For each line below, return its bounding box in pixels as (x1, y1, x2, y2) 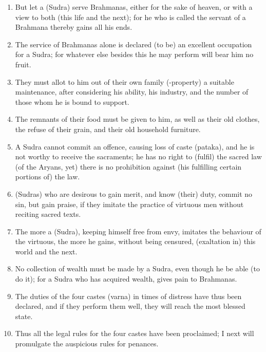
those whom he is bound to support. (15, 96, 129, 107)
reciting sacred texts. (15, 209, 81, 219)
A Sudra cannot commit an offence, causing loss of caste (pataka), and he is (15, 141, 255, 152)
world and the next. (15, 246, 78, 256)
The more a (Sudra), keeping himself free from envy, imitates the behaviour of (15, 226, 261, 236)
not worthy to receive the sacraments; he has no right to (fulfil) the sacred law (15, 151, 262, 162)
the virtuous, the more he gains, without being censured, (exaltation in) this (15, 236, 256, 247)
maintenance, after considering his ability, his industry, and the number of (15, 86, 249, 97)
